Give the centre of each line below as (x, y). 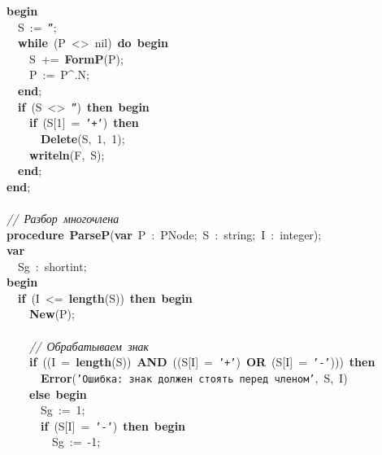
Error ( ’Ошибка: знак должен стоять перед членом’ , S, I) (194, 377)
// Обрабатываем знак (89, 346)
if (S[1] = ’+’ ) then (84, 122)
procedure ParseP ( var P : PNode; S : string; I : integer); (164, 234)
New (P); (52, 314)
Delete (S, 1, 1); (83, 138)
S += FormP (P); (76, 58)
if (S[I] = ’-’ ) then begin (113, 425)
